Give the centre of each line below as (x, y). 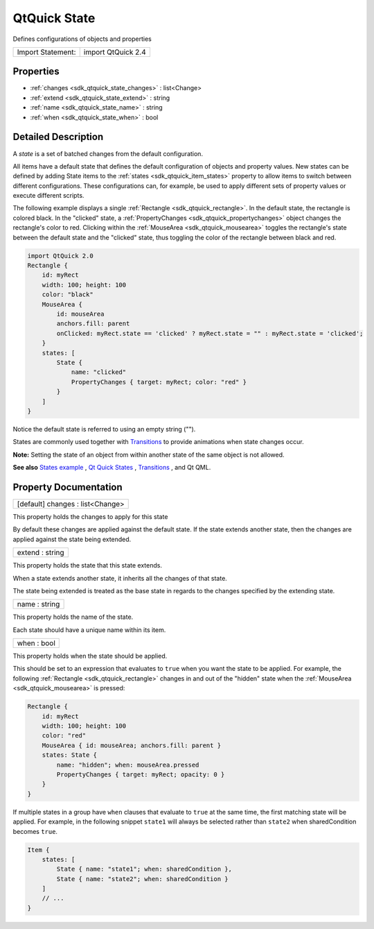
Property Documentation (68, 487)
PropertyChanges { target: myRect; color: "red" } (159, 382)
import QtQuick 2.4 (115, 52)
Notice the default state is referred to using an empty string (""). (104, 429)
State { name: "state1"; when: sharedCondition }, (144, 869)
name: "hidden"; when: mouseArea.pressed (128, 765)
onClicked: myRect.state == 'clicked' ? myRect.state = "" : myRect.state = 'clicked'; (210, 333)
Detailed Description (58, 137)
